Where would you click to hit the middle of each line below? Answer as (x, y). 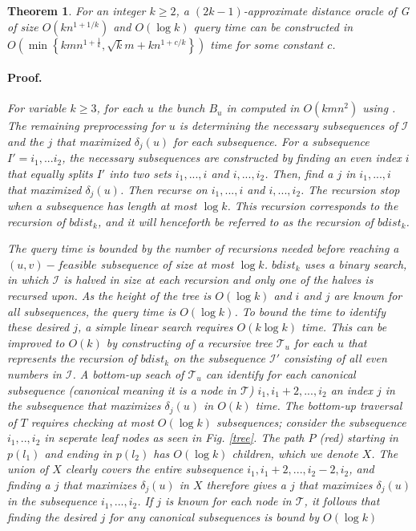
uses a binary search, (355, 263)
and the (26, 141)
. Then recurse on (164, 189)
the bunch (181, 108)
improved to (36, 342)
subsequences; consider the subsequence (311, 422)
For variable (37, 108)
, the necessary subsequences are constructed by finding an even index (232, 158)
